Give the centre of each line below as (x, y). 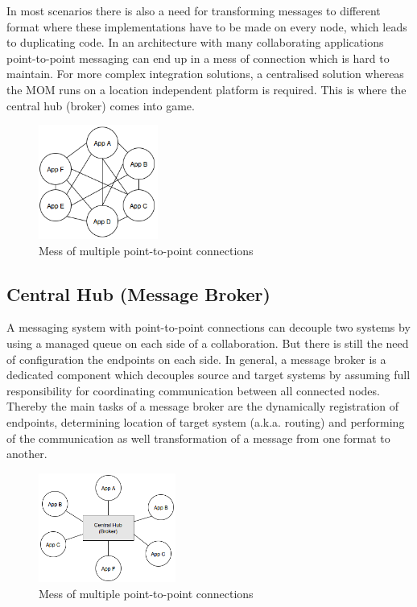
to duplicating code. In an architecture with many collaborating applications (195, 42)
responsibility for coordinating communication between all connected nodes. (193, 390)
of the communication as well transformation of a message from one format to (198, 438)
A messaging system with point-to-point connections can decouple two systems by (208, 327)
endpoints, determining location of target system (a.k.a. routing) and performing (206, 422)
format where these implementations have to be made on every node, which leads (207, 26)
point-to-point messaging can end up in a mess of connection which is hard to (198, 58)
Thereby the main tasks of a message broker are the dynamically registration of (203, 406)
